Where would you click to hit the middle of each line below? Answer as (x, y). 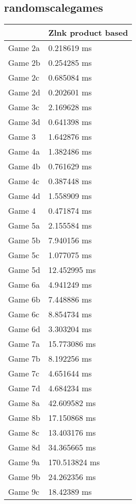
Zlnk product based (88, 33)
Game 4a (24, 152)
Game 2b (24, 63)
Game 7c (24, 373)
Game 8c (24, 433)
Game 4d (24, 196)
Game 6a (24, 285)
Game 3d (24, 122)
